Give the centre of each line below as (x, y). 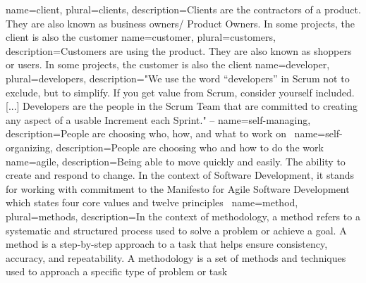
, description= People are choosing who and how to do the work (187, 147)
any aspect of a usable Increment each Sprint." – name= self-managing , (158, 119)
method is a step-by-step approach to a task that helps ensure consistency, (167, 244)
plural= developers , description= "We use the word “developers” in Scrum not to (178, 78)
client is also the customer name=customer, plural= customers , (141, 37)
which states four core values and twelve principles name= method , (152, 202)
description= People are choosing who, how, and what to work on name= (166, 133)
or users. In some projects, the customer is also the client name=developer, (168, 64)
